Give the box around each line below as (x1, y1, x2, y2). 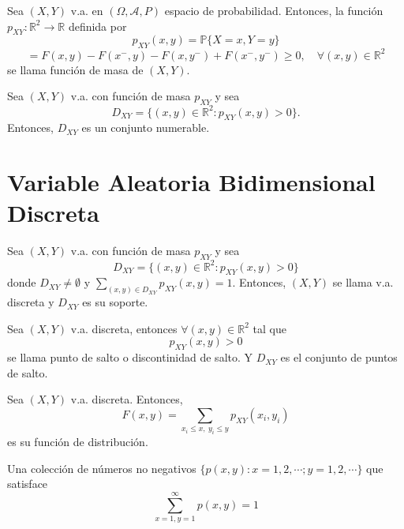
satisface (7, 475, 48, 492)
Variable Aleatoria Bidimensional (7, 166, 376, 198)
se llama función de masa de (7, 61, 144, 77)
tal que (252, 320, 286, 336)
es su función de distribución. (7, 433, 148, 450)
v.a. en (70, 2, 103, 18)
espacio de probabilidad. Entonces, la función (164, 2, 383, 18)
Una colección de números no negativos (7, 460, 196, 476)
